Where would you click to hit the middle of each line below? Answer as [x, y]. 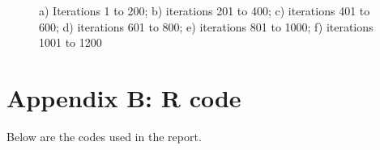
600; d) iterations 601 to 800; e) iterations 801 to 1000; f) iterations [206, 26]
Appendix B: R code [124, 97]
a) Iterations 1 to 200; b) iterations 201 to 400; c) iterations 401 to [205, 10]
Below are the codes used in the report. [104, 136]
